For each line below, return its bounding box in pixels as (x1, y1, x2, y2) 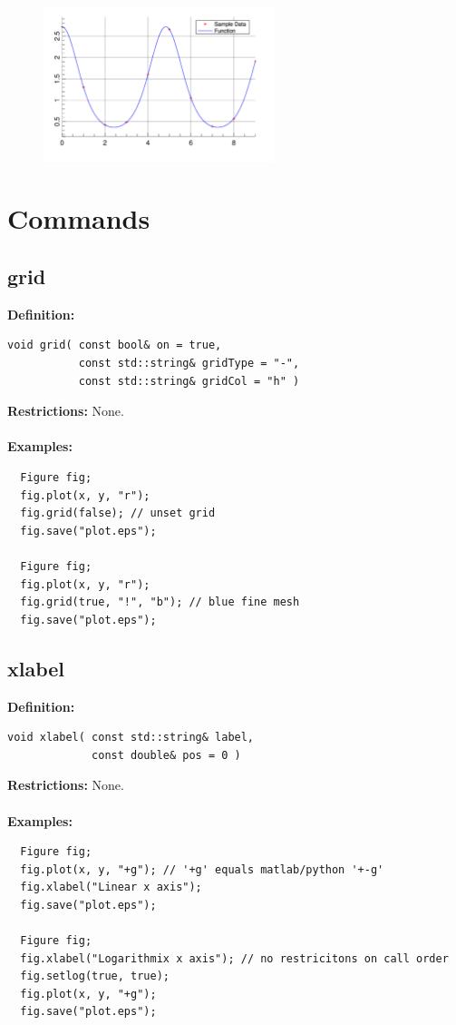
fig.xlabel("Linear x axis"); (20, 881, 202, 894)
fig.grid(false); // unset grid (20, 507, 216, 520)
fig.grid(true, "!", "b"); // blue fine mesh (20, 596, 300, 609)
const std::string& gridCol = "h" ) (78, 374, 300, 388)
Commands (7, 200, 150, 237)
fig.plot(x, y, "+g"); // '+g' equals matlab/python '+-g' (20, 862, 384, 876)
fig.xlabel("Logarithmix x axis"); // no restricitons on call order (20, 951, 449, 965)
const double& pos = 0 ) (92, 748, 241, 762)
